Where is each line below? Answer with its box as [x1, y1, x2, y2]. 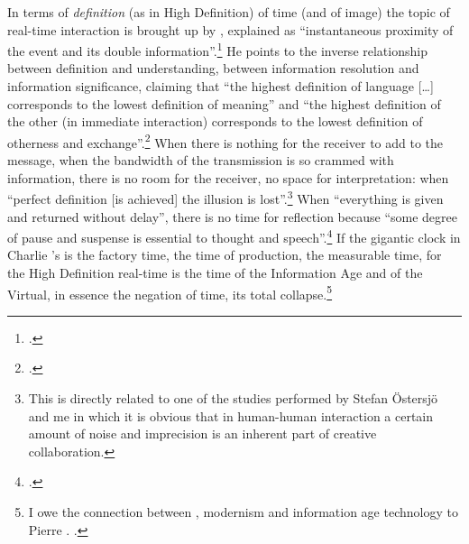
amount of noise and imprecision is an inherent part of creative [28, 424, 377, 443]
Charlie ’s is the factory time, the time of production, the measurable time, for [7, 245, 442, 264]
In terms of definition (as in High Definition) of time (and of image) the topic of [7, 3, 450, 21]
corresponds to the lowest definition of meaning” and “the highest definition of [7, 94, 441, 113]
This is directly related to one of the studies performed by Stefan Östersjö [28, 388, 438, 407]
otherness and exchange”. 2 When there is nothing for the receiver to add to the [7, 130, 444, 152]
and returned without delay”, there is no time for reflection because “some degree [7, 207, 457, 226]
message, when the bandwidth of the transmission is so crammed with [7, 151, 394, 170]
